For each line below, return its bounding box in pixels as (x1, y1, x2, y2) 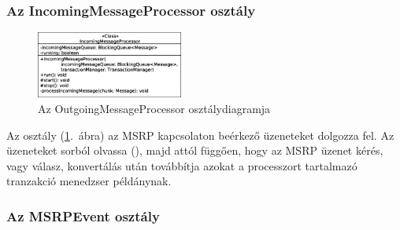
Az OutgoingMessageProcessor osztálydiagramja (38, 100, 271, 116)
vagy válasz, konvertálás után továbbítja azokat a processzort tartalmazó (6, 157, 357, 173)
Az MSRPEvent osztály (6, 206, 160, 225)
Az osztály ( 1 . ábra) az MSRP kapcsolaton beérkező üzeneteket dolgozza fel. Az (6, 126, 394, 143)
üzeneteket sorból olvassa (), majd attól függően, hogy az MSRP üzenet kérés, (6, 142, 383, 159)
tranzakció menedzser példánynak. (6, 173, 172, 189)
